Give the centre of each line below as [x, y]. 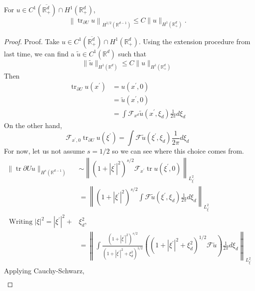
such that [132, 53]
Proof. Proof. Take [32, 41]
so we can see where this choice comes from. [178, 151]
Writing [21, 222]
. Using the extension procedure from [195, 41]
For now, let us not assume [44, 151]
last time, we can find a [39, 53]
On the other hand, [33, 125]
